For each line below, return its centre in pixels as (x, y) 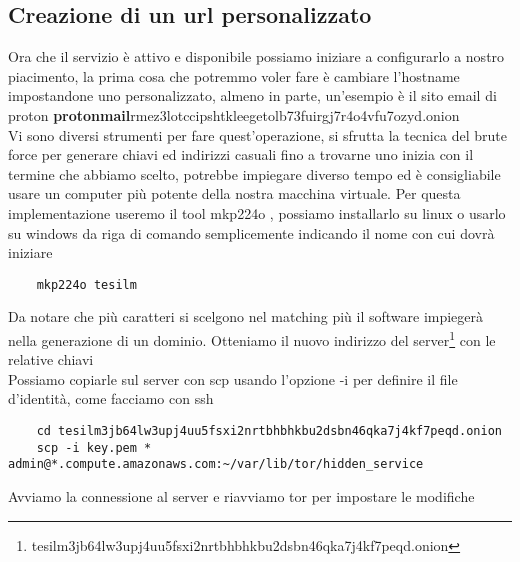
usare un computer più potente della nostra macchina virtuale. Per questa (234, 193)
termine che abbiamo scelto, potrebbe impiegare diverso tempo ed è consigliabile (254, 173)
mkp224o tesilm (86, 284)
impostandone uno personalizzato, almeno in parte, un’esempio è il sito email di (252, 95)
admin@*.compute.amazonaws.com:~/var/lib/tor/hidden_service (216, 464)
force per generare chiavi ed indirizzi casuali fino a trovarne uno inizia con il (241, 154)
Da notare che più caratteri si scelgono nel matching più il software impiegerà (246, 316)
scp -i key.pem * (94, 447)
